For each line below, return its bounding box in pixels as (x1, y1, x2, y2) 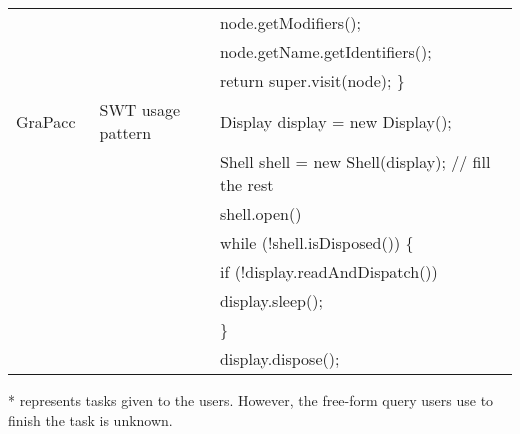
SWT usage (99, 98, 181, 121)
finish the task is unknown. (8, 409, 173, 430)
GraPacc (16, 109, 76, 133)
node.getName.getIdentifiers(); (219, 40, 432, 63)
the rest (219, 173, 274, 196)
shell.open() (219, 202, 302, 225)
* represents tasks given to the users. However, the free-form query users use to (8, 390, 494, 410)
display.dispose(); (219, 347, 340, 370)
